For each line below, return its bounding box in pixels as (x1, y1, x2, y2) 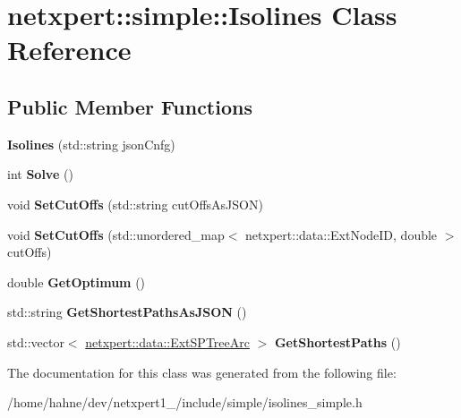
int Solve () (7, 165, 73, 183)
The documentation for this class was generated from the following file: (7, 363, 397, 381)
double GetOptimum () (7, 272, 146, 291)
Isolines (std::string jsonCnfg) (7, 134, 175, 153)
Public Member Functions (7, 92, 252, 120)
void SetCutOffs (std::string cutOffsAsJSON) (7, 194, 263, 213)
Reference (7, 31, 132, 68)
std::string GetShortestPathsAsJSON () (7, 303, 247, 321)
